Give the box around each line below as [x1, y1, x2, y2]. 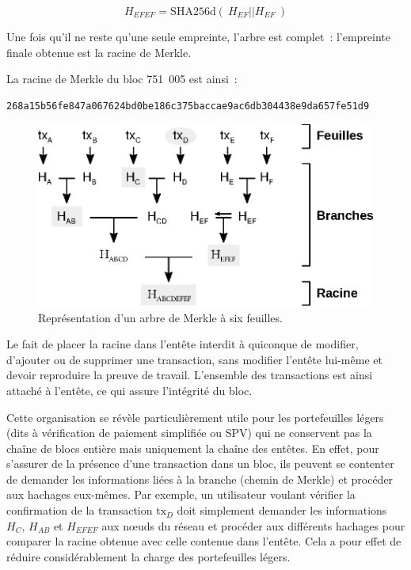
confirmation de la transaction [6, 502, 153, 519]
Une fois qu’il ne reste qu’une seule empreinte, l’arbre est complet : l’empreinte [6, 28, 391, 44]
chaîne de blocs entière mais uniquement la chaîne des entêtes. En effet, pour [6, 439, 379, 456]
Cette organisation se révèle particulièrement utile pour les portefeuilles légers [6, 408, 384, 425]
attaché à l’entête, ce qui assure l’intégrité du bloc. [6, 382, 253, 398]
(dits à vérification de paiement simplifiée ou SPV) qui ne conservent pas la [6, 424, 372, 441]
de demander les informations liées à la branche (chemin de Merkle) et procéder [6, 470, 394, 487]
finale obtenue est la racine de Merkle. [6, 44, 192, 60]
